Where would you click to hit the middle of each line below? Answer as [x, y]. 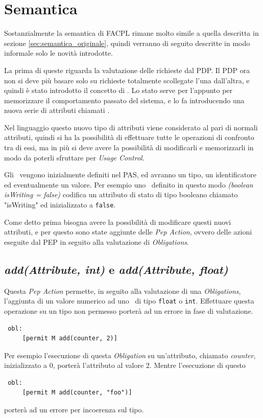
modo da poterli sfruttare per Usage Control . [74, 157]
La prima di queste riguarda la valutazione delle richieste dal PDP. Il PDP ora [127, 70]
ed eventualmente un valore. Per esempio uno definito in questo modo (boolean [129, 184]
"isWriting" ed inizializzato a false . [60, 205]
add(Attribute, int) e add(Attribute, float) [116, 269]
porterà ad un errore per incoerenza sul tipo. [74, 410]
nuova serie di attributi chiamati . [57, 110]
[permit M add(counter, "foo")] [77, 393]
